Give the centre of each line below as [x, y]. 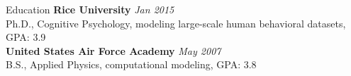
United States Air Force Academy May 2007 [113, 50]
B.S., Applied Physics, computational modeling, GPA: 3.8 [131, 64]
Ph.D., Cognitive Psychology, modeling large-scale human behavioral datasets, [176, 23]
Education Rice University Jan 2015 [90, 9]
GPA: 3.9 [26, 37]
